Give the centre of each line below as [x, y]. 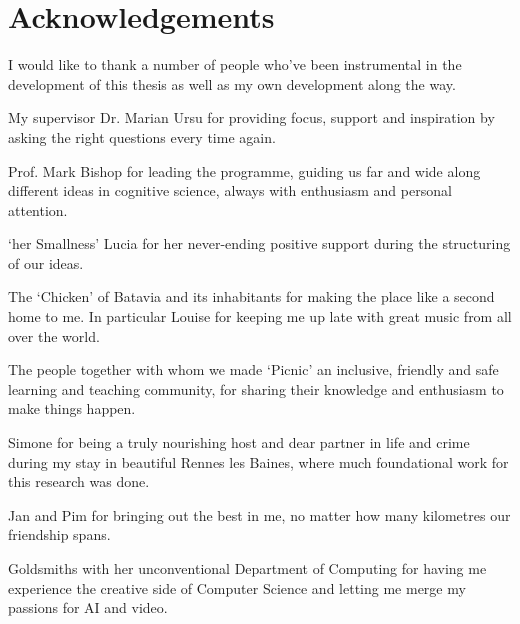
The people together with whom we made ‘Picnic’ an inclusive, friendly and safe [253, 369]
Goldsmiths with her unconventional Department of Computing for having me [247, 568]
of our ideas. [46, 262]
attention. [38, 209]
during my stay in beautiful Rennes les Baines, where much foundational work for [258, 461]
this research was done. [79, 481]
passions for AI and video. [88, 607]
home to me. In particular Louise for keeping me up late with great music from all [260, 316]
